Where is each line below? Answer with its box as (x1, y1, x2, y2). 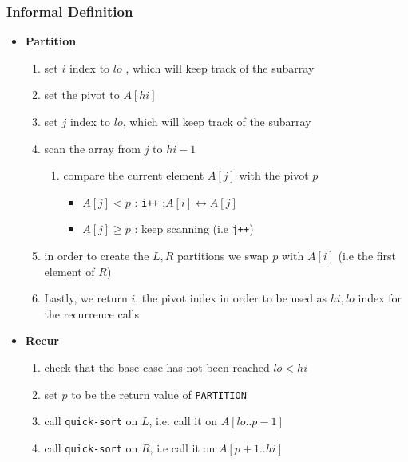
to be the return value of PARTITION (71, 385, 247, 402)
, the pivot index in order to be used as (135, 290, 327, 306)
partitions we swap (177, 247, 269, 264)
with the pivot (239, 167, 309, 184)
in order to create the (44, 247, 149, 264)
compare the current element (63, 167, 204, 184)
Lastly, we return (44, 290, 128, 306)
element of (44, 263, 95, 279)
